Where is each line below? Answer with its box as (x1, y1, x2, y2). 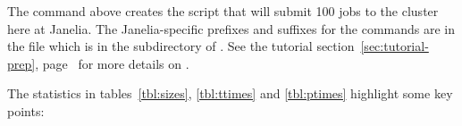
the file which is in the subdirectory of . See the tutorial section (7, 37, 355, 55)
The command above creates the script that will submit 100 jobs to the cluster (7, 2, 439, 20)
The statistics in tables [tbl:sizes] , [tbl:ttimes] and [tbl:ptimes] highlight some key (7, 84, 453, 103)
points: (7, 101, 45, 120)
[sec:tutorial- (360, 37, 429, 55)
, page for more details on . (35, 54, 189, 72)
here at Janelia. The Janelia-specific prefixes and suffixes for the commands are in (7, 19, 456, 38)
